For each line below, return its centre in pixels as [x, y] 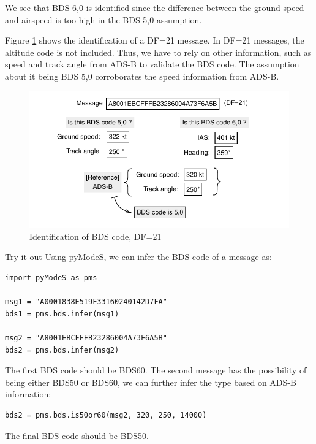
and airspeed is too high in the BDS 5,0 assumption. [103, 19]
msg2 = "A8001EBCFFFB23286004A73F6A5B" [86, 338]
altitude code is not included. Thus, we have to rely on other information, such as [158, 52]
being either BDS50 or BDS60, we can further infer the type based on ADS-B [151, 382]
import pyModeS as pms [51, 278]
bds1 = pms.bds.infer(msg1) [62, 314]
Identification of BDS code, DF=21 [96, 236]
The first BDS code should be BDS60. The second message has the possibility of [156, 370]
